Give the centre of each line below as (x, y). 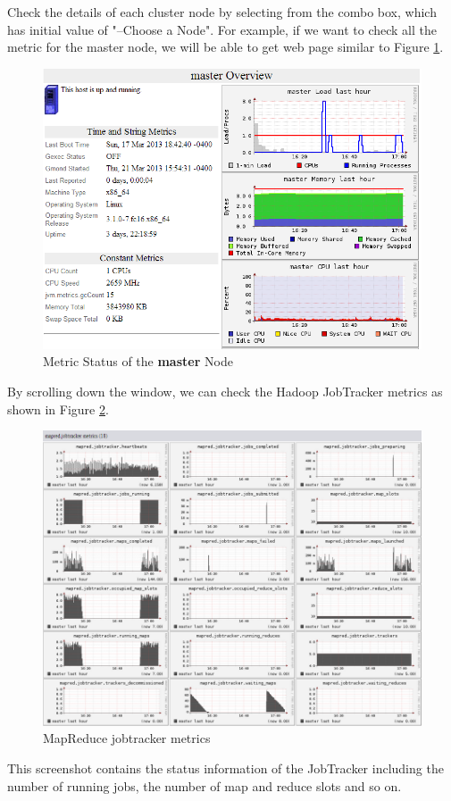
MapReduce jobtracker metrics (127, 738)
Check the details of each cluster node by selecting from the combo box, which (222, 12)
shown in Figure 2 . (58, 409)
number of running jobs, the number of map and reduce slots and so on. (205, 785)
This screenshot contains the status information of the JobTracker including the (225, 768)
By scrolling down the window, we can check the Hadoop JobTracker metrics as (225, 392)
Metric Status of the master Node (138, 361)
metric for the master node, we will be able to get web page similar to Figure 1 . (225, 47)
